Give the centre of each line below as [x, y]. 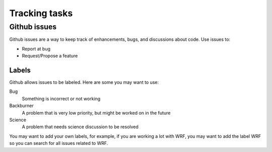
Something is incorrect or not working [61, 98]
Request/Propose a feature [50, 56]
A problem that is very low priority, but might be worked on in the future [96, 113]
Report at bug [36, 48]
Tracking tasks [41, 13]
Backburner [21, 106]
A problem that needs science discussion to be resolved [80, 127]
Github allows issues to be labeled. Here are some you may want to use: [84, 82]
